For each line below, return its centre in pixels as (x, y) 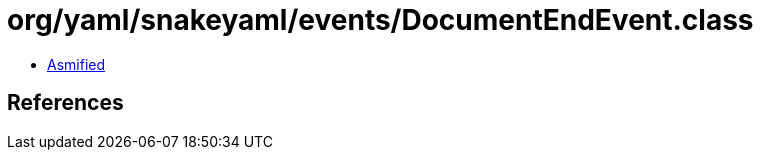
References (65, 103)
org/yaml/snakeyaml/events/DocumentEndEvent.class (380, 20)
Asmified (76, 64)
